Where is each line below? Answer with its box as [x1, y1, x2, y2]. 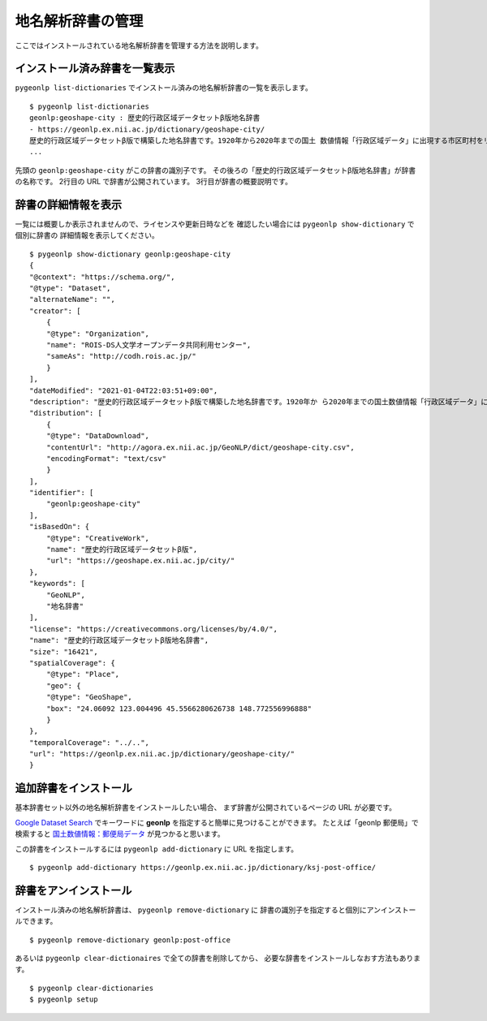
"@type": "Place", [45, 670, 120, 679]
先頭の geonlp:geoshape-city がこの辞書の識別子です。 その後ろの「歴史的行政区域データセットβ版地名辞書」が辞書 [15, 165, 416, 174]
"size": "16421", [29, 647, 98, 657]
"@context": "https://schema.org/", [29, 272, 175, 282]
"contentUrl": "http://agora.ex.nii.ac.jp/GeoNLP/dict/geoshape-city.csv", [45, 442, 355, 452]
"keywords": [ [29, 579, 85, 588]
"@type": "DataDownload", [45, 431, 150, 441]
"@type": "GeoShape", [45, 692, 133, 702]
